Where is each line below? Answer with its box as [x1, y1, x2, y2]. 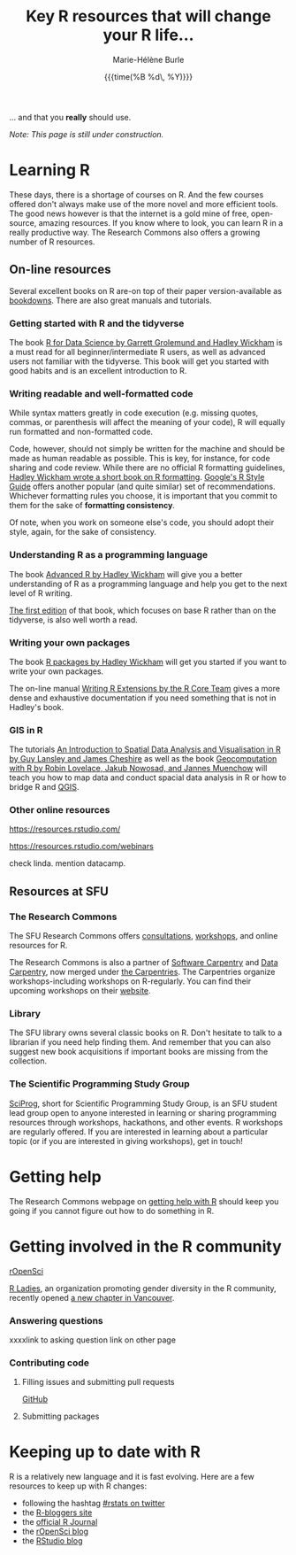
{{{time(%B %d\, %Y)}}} [104, 71, 193, 81]
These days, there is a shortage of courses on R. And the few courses [9, 189, 264, 200]
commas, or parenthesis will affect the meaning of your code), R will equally [9, 417, 285, 428]
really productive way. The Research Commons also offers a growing [9, 227, 261, 237]
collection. [9, 1056, 48, 1066]
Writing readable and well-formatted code [9, 387, 194, 399]
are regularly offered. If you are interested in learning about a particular [9, 1126, 269, 1137]
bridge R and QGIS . [9, 782, 80, 793]
